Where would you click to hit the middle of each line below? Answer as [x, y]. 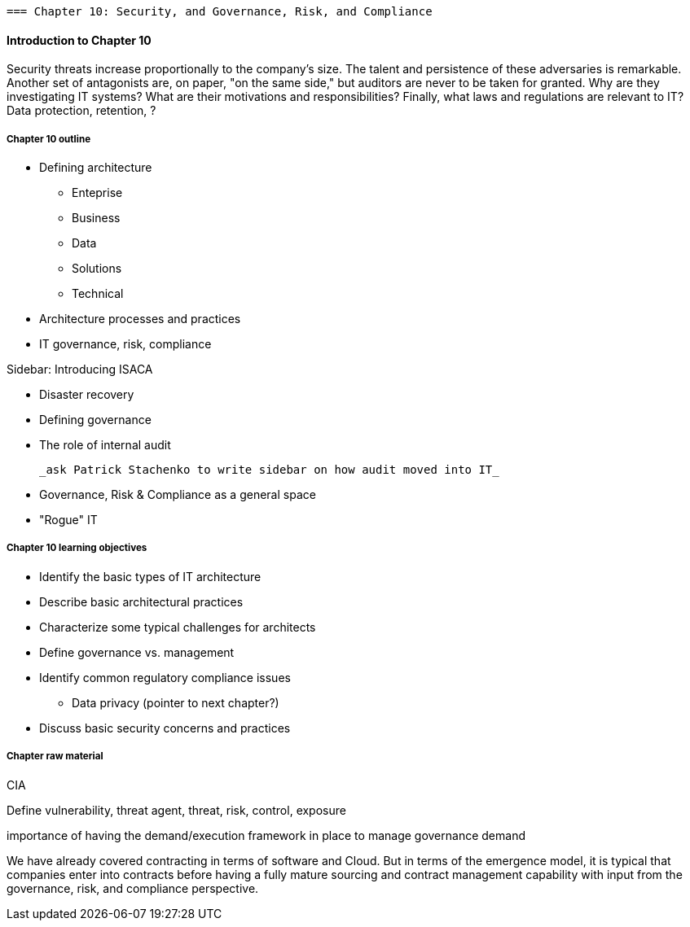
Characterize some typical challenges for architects [178, 627]
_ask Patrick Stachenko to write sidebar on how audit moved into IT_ [269, 470]
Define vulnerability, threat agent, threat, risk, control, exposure [176, 810]
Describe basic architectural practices [141, 601]
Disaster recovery [87, 394]
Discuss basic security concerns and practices [165, 728]
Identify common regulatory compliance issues [165, 677]
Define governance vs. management [137, 652]
